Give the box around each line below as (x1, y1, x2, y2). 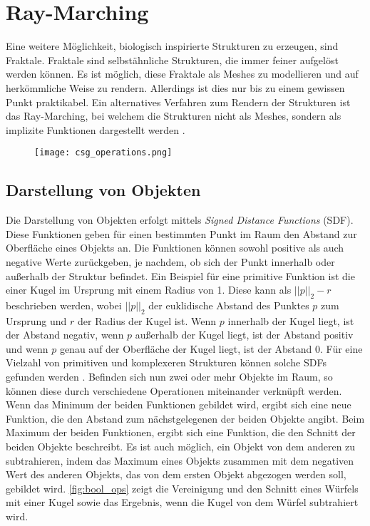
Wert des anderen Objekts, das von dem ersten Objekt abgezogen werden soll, (6, 467, 346, 482)
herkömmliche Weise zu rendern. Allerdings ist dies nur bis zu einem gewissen (6, 80, 345, 95)
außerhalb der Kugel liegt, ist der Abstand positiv (135, 327, 354, 342)
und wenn (6, 341, 48, 356)
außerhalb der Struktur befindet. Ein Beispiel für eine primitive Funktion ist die (6, 268, 355, 283)
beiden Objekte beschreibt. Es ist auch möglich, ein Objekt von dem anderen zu (6, 439, 356, 454)
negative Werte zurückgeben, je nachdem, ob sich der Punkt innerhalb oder (6, 254, 335, 269)
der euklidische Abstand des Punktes (148, 297, 309, 312)
